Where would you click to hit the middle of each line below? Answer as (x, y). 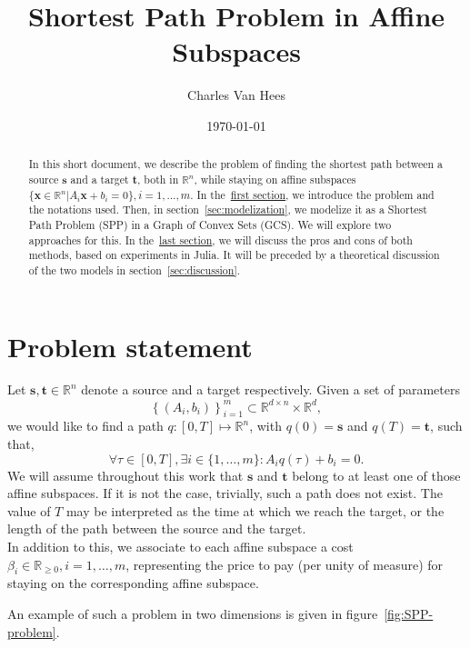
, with (265, 426)
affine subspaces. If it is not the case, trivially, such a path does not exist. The (225, 493)
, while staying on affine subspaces (275, 179)
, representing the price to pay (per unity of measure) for (285, 564)
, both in (158, 179)
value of (29, 510)
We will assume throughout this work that (125, 475)
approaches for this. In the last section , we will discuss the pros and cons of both (220, 239)
